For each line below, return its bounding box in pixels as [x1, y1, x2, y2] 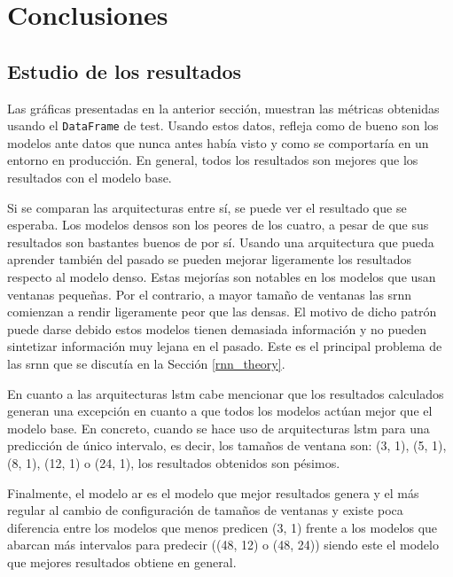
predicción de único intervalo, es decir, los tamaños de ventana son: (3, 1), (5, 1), [7, 436, 447, 455]
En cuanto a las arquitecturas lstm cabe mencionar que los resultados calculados [7, 384, 444, 402]
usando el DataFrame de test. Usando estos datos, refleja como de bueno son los [7, 116, 439, 135]
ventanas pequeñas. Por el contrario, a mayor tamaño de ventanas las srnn [7, 285, 412, 303]
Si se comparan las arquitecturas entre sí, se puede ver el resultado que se [7, 198, 407, 216]
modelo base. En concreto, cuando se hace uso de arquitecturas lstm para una [7, 418, 430, 437]
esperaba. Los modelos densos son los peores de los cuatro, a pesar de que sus [7, 215, 429, 234]
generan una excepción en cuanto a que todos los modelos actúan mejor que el [7, 402, 433, 420]
